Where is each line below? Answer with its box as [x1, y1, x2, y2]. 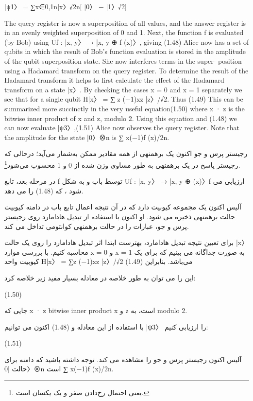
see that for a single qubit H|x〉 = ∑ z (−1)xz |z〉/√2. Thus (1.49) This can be [4, 94, 243, 104]
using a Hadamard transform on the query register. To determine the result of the [4, 65, 249, 75]
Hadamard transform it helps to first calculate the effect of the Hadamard [4, 75, 224, 85]
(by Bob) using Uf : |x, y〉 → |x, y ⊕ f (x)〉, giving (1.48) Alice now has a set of [4, 36, 249, 47]
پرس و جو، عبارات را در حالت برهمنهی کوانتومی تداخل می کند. [4, 221, 189, 231]
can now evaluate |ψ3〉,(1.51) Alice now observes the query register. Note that [4, 122, 239, 133]
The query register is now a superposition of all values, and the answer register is [4, 17, 246, 28]
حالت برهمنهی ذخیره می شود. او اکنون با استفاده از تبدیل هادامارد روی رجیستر [4, 211, 235, 221]
